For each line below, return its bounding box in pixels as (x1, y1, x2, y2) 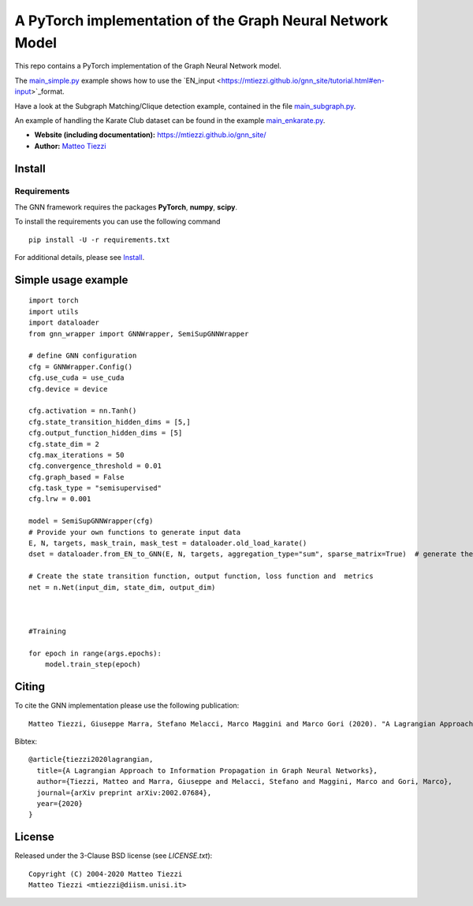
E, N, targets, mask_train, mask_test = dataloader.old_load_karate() (28, 539, 307, 548)
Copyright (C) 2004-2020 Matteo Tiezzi (28, 869, 183, 878)
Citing (14, 680, 45, 693)
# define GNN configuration (28, 351, 137, 360)
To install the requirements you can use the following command (14, 217, 221, 226)
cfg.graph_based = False (28, 473, 125, 481)
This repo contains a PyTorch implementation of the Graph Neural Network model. (14, 61, 281, 71)
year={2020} (36, 799, 83, 808)
